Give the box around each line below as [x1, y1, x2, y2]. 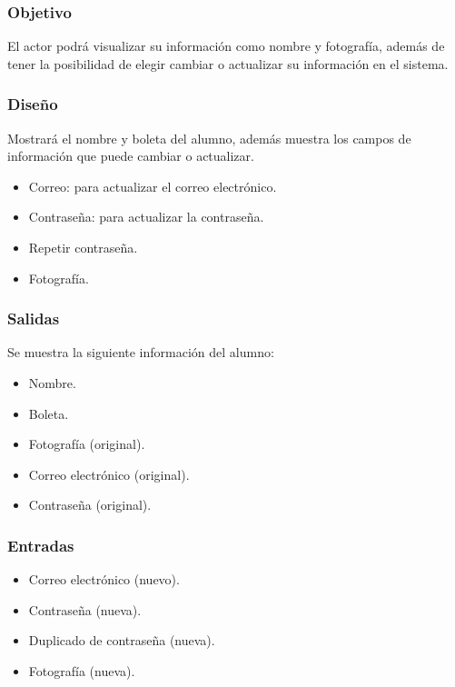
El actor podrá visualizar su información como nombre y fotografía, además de [7, 36, 445, 55]
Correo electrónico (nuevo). [28, 570, 180, 589]
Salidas [7, 307, 60, 330]
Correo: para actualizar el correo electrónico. [28, 176, 277, 195]
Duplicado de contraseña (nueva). [28, 631, 215, 650]
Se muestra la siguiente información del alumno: [7, 343, 274, 362]
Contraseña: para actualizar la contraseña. [28, 207, 264, 226]
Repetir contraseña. [28, 238, 138, 256]
